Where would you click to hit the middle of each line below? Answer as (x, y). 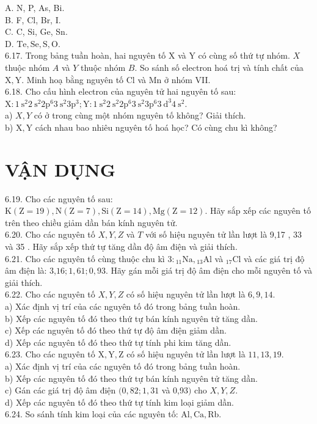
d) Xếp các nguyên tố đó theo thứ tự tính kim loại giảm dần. (119, 402)
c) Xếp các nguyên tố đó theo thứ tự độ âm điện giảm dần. (116, 330)
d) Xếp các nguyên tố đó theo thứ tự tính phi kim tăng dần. (118, 342)
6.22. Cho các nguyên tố (50, 294)
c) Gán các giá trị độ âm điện (60, 390)
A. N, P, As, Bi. (35, 7)
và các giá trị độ (274, 258)
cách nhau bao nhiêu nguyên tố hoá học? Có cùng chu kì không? (156, 127)
